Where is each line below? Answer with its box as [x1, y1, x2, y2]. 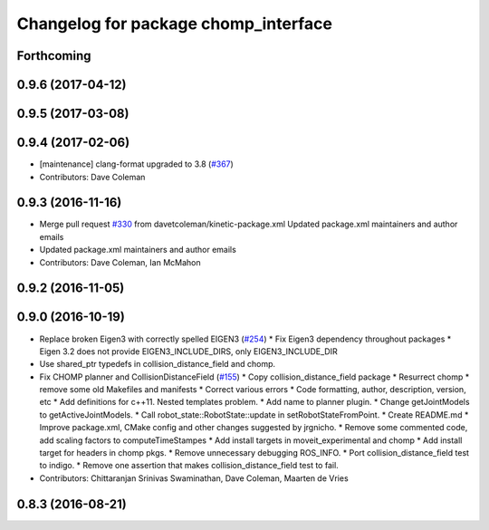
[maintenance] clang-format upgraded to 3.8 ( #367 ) [39, 159, 235, 169]
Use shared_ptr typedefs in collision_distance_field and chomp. [39, 359, 276, 370]
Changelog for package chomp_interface [16, 14, 332, 34]
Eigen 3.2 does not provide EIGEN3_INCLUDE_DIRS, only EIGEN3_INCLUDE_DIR [39, 345, 339, 357]
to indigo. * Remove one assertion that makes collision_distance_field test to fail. [39, 460, 339, 471]
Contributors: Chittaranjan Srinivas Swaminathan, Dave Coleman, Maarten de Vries [39, 472, 349, 484]
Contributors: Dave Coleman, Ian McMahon [39, 256, 201, 267]
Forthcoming [16, 48, 91, 63]
